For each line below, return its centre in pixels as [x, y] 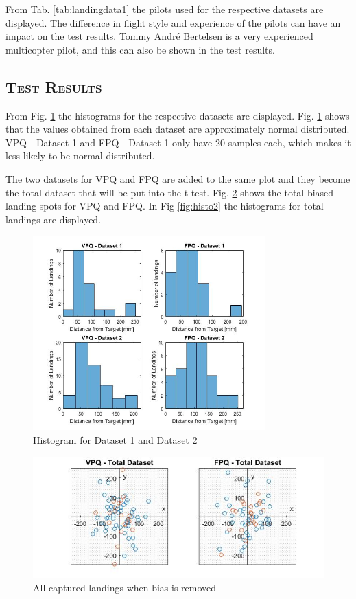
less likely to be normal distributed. [80, 156]
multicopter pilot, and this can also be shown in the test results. [140, 49]
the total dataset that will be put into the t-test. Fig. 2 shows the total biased [170, 192]
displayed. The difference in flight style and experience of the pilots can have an [173, 22]
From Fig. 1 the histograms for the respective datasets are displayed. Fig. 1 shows [178, 115]
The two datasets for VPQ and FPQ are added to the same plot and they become [178, 178]
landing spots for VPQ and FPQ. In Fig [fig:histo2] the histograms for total [165, 206]
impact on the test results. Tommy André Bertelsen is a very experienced [159, 36]
